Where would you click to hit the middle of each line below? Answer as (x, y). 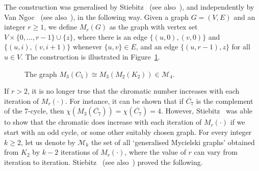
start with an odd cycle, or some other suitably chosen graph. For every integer (128, 132)
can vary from (216, 152)
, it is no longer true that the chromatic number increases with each (133, 91)
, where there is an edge (110, 36)
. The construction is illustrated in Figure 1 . (90, 56)
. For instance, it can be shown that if (124, 101)
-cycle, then (46, 111)
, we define (61, 27)
